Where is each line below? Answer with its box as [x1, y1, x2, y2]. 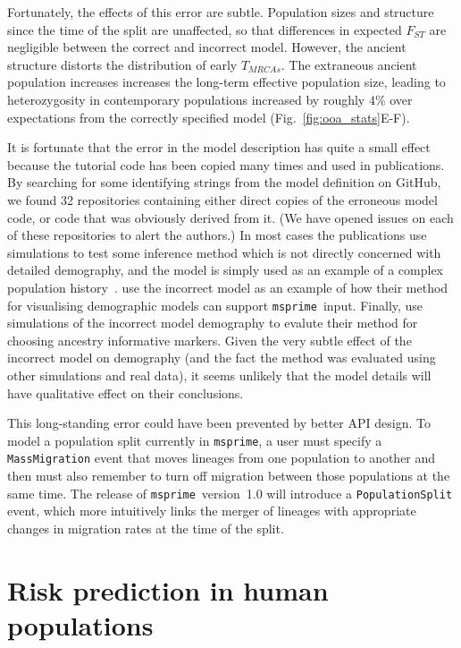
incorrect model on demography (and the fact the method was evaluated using [7, 348, 436, 367]
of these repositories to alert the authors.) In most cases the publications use [7, 226, 427, 244]
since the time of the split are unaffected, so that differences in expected [7, 20, 402, 38]
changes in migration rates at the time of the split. [7, 518, 284, 537]
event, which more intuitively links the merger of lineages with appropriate [7, 501, 416, 520]
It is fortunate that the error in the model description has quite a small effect [7, 138, 431, 157]
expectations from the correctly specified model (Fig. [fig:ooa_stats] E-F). [7, 107, 410, 126]
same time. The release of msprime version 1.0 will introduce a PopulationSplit [7, 483, 453, 502]
